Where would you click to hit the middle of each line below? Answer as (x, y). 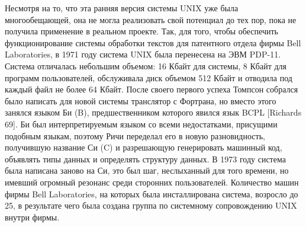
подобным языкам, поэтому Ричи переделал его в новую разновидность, (135, 135)
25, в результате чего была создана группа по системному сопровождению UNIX (151, 205)
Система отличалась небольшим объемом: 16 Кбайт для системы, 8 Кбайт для (146, 65)
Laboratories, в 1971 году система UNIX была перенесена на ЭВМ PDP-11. (143, 54)
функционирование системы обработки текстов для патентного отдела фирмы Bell (153, 42)
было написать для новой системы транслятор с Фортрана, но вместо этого (141, 100)
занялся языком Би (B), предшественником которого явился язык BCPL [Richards (153, 112)
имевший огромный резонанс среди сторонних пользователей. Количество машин (152, 182)
